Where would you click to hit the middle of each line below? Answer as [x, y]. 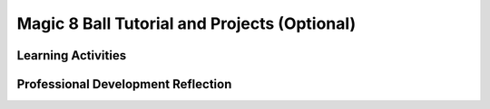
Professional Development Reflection [124, 84]
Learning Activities [72, 55]
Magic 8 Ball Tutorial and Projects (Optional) [186, 23]
